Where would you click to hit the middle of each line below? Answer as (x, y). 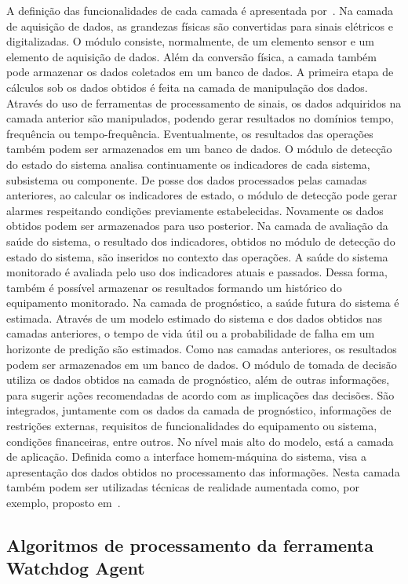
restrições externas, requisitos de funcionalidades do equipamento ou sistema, (192, 426)
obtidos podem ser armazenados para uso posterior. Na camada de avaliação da (197, 226)
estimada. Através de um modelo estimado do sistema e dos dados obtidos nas (194, 318)
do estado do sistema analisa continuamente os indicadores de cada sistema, (188, 164)
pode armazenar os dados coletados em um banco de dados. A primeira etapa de (200, 72)
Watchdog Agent (76, 568)
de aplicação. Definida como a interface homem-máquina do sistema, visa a (186, 456)
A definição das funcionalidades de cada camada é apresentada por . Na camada (200, 10)
